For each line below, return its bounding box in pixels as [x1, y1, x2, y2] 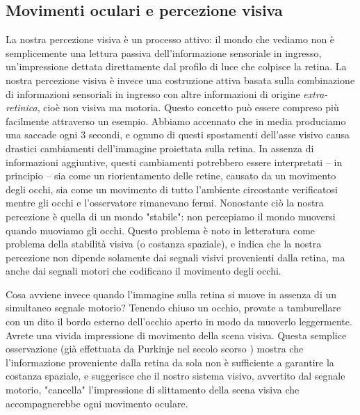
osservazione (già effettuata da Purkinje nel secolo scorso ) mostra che [6, 341, 304, 356]
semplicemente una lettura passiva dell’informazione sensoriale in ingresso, [6, 45, 322, 60]
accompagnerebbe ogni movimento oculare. [6, 396, 188, 410]
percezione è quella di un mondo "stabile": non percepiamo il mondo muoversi [6, 209, 336, 223]
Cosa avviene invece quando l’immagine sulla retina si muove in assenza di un [6, 286, 336, 301]
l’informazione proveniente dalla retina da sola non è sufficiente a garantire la [6, 355, 334, 369]
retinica [6, 100, 38, 115]
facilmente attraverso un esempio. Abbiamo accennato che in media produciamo [6, 113, 346, 128]
